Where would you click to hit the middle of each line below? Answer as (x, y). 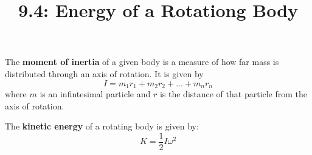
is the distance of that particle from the (234, 94)
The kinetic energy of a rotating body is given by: (102, 126)
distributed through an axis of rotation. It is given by (104, 73)
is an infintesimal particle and (95, 94)
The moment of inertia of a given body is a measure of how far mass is (142, 62)
